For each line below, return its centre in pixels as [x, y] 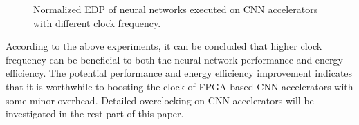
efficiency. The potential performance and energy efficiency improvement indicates [179, 73]
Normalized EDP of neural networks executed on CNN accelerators [176, 9]
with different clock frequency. [97, 22]
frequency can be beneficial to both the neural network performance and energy [174, 59]
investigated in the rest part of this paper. [95, 114]
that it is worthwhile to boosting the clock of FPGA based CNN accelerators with [179, 86]
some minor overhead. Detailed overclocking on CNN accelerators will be [160, 100]
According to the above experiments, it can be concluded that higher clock [164, 46]
